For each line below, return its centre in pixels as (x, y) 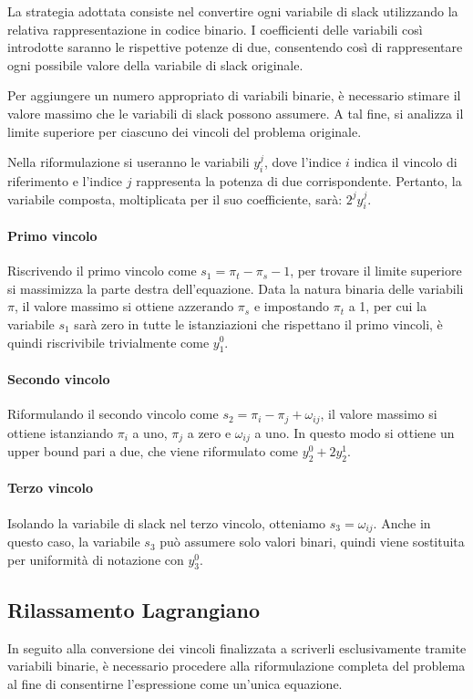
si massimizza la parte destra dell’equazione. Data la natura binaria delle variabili (236, 288)
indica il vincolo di (406, 162)
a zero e (209, 432)
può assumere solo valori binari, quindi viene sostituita (312, 542)
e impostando (292, 306)
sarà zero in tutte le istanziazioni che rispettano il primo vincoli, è (258, 323)
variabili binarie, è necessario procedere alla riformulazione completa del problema (236, 666)
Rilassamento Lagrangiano (134, 609)
